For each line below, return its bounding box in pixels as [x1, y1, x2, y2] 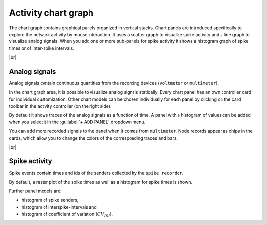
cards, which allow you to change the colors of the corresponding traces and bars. [9, 135, 178, 141]
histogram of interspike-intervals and [21, 204, 97, 210]
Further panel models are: [9, 188, 62, 194]
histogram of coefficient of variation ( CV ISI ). [21, 211, 113, 218]
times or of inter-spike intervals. [9, 45, 74, 51]
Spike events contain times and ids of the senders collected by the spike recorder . [9, 170, 184, 176]
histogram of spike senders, [21, 197, 79, 203]
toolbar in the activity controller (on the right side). [9, 103, 112, 109]
